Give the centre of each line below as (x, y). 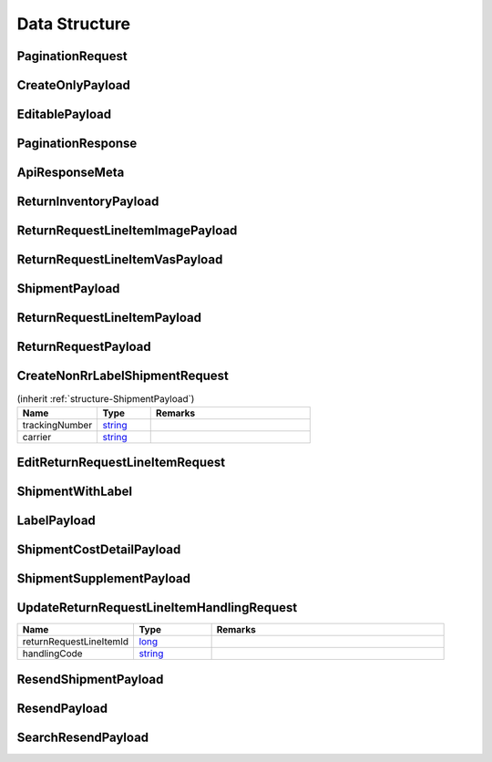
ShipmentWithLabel (74, 492)
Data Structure (74, 24)
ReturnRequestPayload (84, 347)
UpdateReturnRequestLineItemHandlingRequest (157, 608)
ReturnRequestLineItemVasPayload (120, 260)
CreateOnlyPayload (74, 85)
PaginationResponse (77, 144)
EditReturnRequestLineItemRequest (121, 463)
